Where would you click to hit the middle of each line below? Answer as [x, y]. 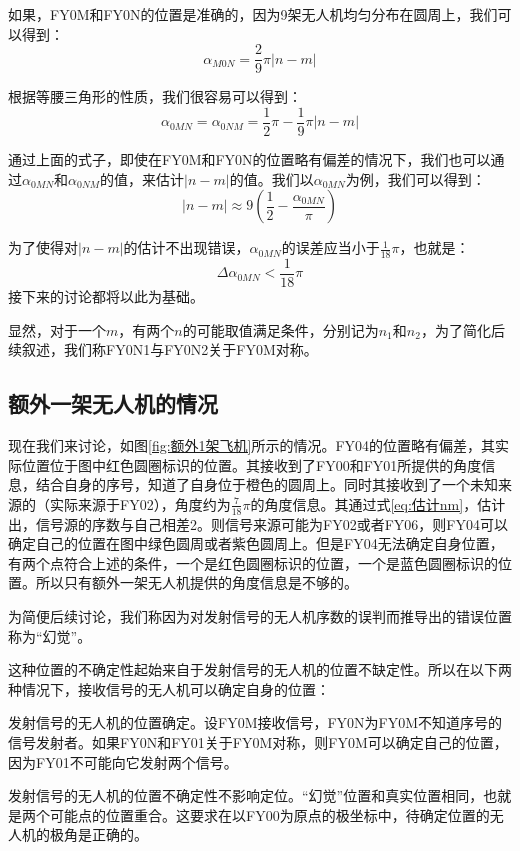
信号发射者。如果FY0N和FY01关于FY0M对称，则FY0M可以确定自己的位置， [258, 741]
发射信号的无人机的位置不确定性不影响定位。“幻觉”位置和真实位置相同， [246, 795]
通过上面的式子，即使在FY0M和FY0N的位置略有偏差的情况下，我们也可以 [249, 158]
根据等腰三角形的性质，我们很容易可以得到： [155, 96]
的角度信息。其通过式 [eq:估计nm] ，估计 [378, 503]
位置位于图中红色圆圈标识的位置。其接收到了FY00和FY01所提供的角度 [251, 464]
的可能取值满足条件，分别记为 [280, 329]
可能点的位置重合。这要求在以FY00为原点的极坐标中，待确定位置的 [269, 814]
